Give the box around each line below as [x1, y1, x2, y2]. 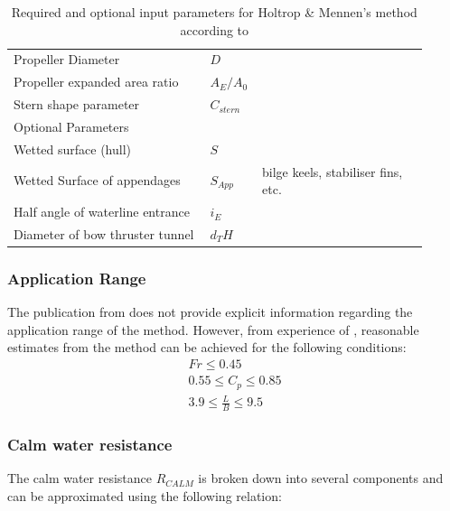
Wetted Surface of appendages [14, 171, 181, 190]
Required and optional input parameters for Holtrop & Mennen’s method [11, 3, 417, 21]
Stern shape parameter [14, 95, 140, 114]
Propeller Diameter [14, 50, 120, 69]
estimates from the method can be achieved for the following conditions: [7, 338, 407, 357]
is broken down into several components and [198, 469, 444, 488]
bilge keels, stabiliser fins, [262, 162, 403, 181]
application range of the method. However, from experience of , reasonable [7, 320, 419, 339]
